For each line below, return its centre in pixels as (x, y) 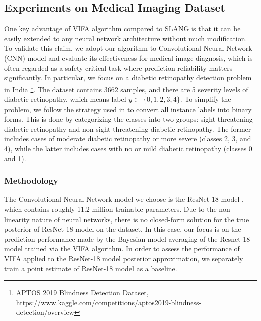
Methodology (31, 181)
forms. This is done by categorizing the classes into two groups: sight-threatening (128, 119)
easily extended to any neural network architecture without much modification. (126, 38)
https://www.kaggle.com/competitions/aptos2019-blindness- (109, 302)
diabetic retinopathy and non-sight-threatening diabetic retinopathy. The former (128, 128)
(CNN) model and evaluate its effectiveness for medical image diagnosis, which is (128, 58)
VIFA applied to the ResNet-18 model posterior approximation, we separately (124, 258)
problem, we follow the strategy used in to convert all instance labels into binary (128, 109)
